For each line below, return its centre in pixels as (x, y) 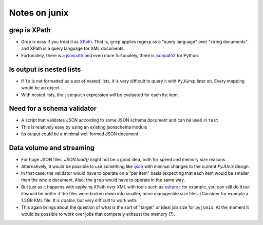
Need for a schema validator (53, 109)
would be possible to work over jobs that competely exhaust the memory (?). (98, 214)
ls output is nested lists (45, 69)
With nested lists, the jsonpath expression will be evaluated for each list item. (100, 95)
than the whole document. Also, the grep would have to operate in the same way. (103, 180)
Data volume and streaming (52, 148)
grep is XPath (30, 30)
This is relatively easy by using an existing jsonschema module (84, 127)
